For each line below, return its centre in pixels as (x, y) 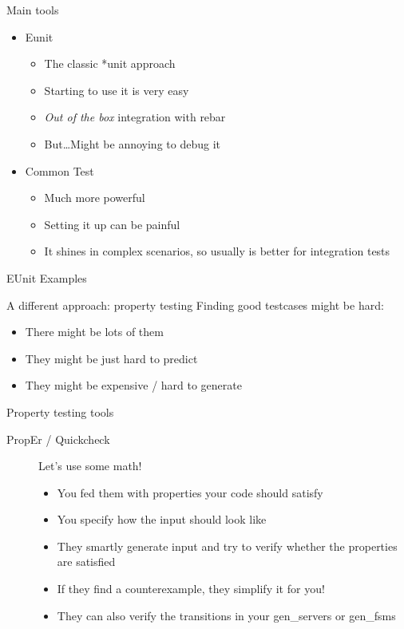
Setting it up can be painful (112, 224)
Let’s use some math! (90, 466)
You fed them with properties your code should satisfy (190, 492)
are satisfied (86, 562)
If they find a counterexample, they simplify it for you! (191, 589)
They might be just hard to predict (111, 358)
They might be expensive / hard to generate (133, 385)
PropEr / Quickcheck (58, 439)
